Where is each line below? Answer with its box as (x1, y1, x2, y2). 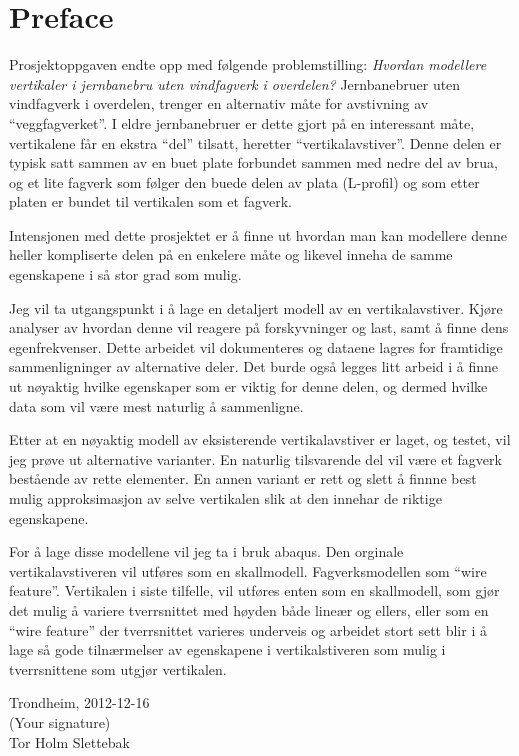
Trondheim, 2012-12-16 (9, 692, 150, 713)
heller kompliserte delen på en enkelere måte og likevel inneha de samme (9, 244, 453, 265)
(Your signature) (9, 711, 111, 732)
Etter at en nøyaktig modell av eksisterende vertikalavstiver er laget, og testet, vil (9, 429, 511, 450)
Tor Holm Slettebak (9, 731, 130, 752)
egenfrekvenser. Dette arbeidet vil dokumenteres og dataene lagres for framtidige (9, 336, 503, 357)
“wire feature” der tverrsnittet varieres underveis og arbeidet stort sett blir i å (9, 619, 487, 640)
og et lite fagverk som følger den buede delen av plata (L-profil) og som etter (9, 171, 480, 192)
